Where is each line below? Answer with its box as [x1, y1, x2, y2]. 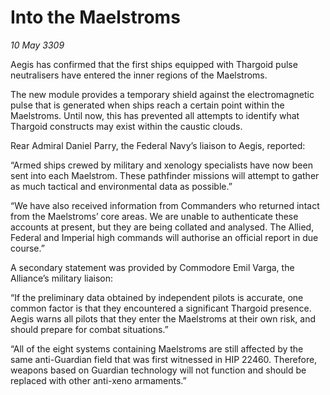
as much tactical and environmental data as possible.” [10, 180, 233, 192]
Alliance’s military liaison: [10, 272, 114, 284]
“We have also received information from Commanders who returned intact [10, 199, 320, 211]
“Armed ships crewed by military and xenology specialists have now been [10, 159, 313, 171]
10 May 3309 [10, 39, 65, 51]
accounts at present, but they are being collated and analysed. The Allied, [10, 221, 315, 233]
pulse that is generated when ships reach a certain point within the [10, 99, 285, 111]
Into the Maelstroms [10, 6, 181, 29]
